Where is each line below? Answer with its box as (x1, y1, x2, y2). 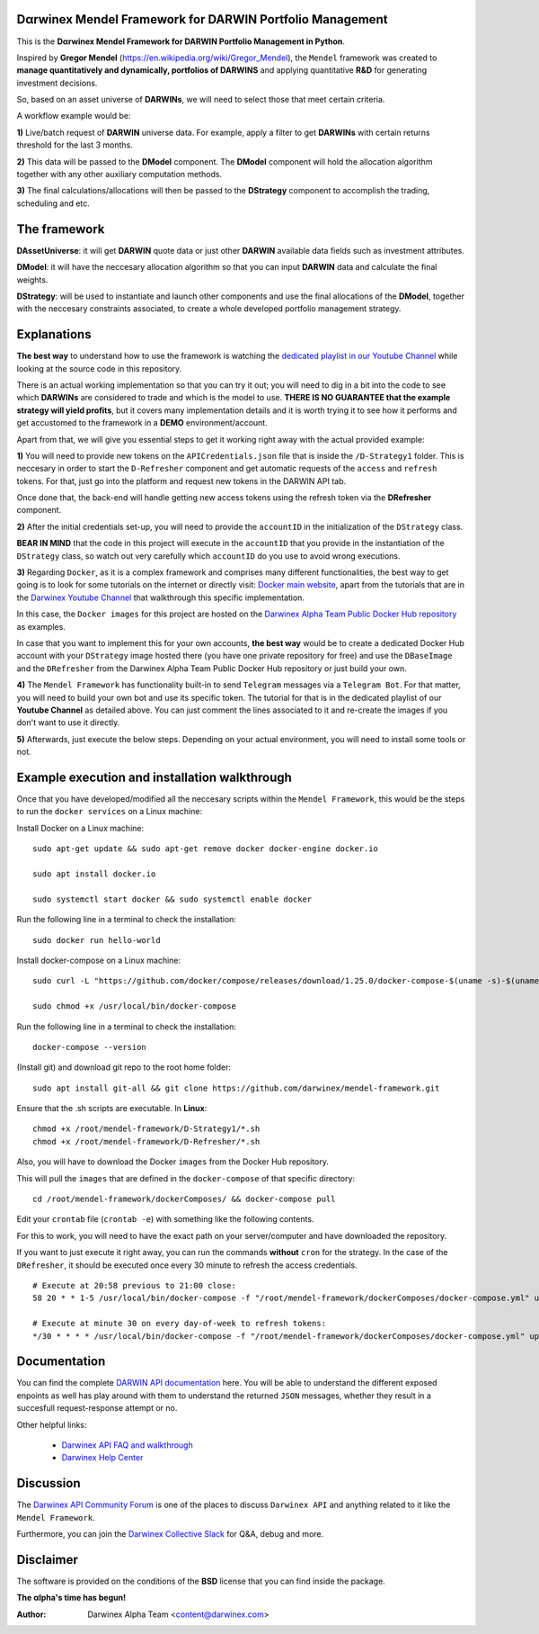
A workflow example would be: (16, 111, 131, 121)
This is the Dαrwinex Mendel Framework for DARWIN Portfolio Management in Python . (16, 36, 346, 47)
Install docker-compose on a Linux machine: (16, 955, 181, 965)
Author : (16, 1609, 47, 1620)
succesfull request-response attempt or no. (16, 1403, 178, 1414)
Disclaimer (16, 1552, 78, 1567)
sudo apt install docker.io (32, 868, 156, 879)
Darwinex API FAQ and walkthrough (61, 1440, 193, 1450)
